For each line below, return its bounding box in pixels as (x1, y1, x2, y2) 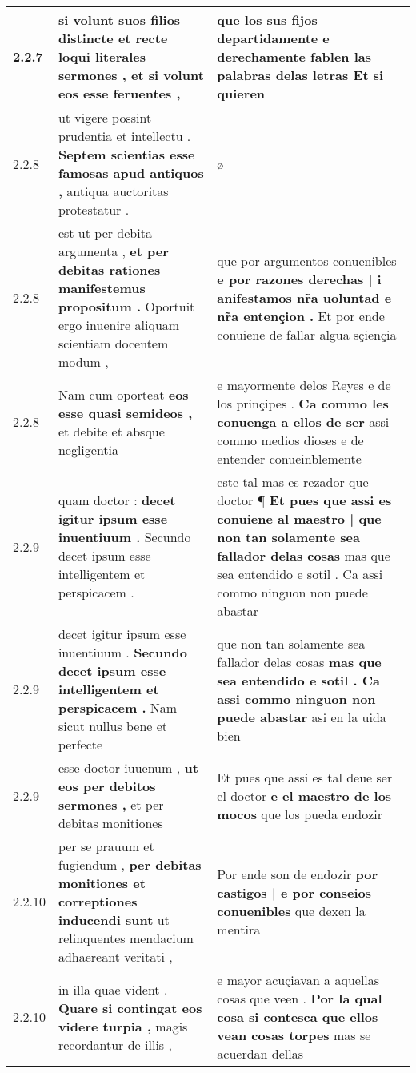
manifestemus (58, 279, 146, 297)
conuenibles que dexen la (217, 901, 366, 920)
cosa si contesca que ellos (217, 1007, 378, 1026)
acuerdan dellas (217, 1044, 304, 1063)
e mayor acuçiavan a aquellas (217, 971, 380, 989)
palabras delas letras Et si (217, 66, 384, 84)
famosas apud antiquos (58, 163, 204, 182)
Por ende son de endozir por (217, 864, 378, 883)
